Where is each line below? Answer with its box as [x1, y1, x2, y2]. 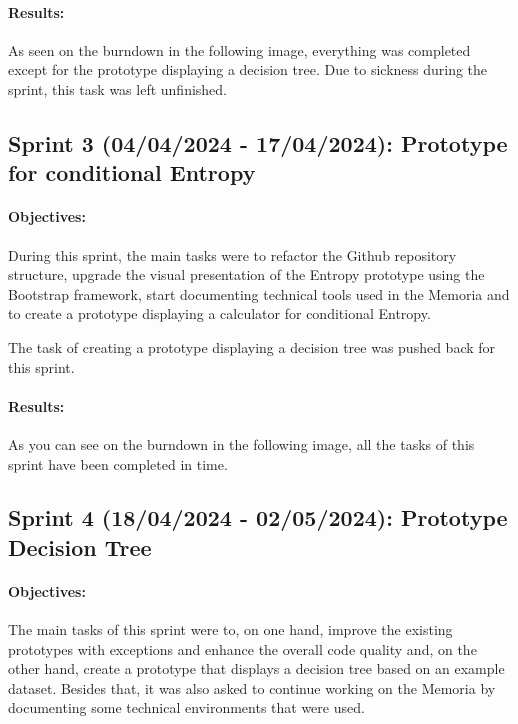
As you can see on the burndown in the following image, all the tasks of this [8, 433, 475, 454]
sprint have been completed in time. [8, 453, 228, 474]
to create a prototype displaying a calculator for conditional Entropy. [8, 303, 431, 324]
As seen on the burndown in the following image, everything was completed [8, 39, 471, 60]
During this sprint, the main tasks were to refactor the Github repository [8, 244, 457, 265]
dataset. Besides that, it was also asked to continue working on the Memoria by [8, 677, 496, 698]
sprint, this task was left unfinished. [8, 78, 228, 99]
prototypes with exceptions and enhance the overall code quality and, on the [8, 638, 477, 659]
